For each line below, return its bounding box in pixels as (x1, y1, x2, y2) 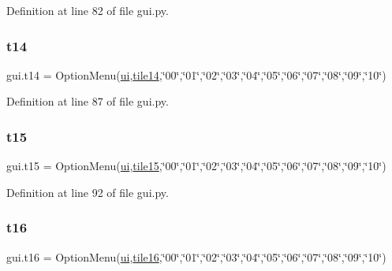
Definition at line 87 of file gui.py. (6, 93, 169, 110)
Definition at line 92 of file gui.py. (6, 184, 169, 200)
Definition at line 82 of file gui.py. (6, 2, 169, 18)
